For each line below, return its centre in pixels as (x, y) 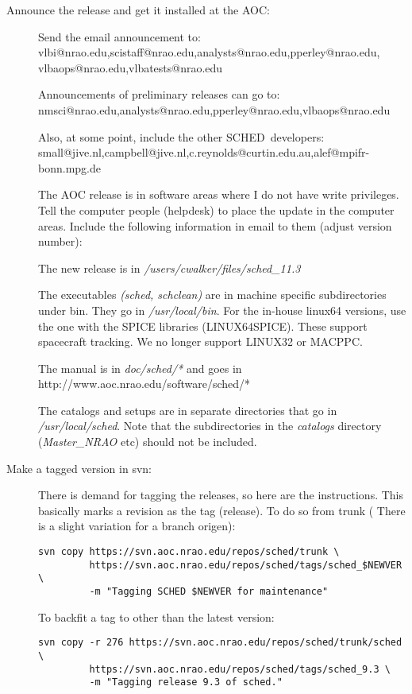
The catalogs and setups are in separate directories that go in (188, 410)
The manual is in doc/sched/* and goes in (140, 368)
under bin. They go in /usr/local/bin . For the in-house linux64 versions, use (222, 310)
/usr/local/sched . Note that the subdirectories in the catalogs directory (210, 426)
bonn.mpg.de (69, 167)
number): (60, 241)
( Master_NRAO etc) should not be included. (148, 442)
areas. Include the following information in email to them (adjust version (215, 225)
